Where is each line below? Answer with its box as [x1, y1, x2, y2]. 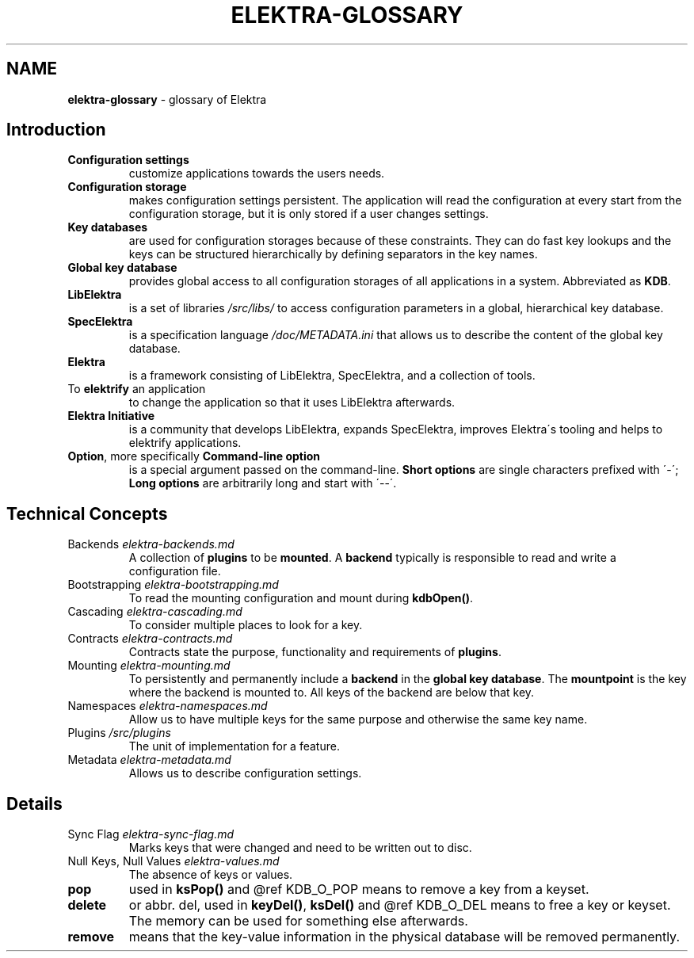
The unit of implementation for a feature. [128, 739, 340, 754]
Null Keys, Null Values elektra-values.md [67, 854, 280, 868]
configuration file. [128, 564, 221, 578]
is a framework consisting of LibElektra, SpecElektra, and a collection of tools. [128, 368, 536, 383]
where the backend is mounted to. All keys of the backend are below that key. [128, 685, 535, 700]
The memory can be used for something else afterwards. [128, 913, 468, 929]
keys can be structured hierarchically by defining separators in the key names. [128, 247, 538, 261]
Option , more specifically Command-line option [67, 449, 321, 464]
